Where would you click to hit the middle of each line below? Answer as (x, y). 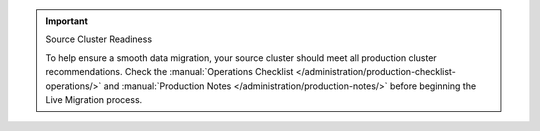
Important (67, 21)
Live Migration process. (94, 99)
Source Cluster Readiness (99, 39)
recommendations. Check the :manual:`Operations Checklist (169, 72)
